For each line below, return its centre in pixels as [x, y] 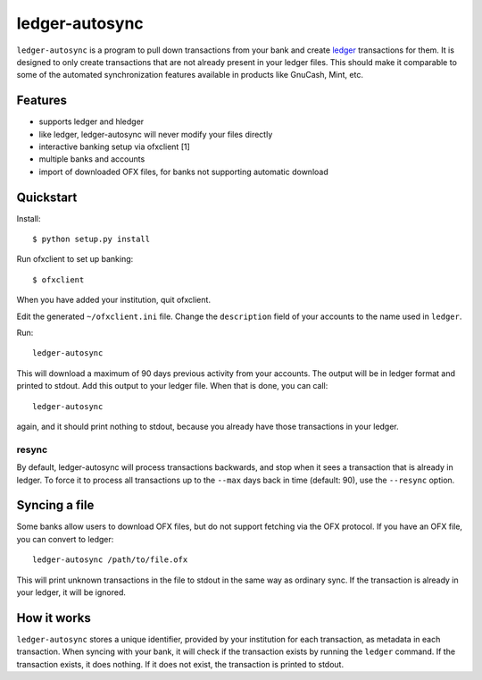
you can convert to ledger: [65, 539]
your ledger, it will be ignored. [71, 592]
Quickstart [47, 197]
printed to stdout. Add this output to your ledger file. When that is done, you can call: [172, 386]
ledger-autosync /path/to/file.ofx [110, 560]
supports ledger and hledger [91, 122]
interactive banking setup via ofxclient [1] [115, 147]
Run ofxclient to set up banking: [75, 259]
